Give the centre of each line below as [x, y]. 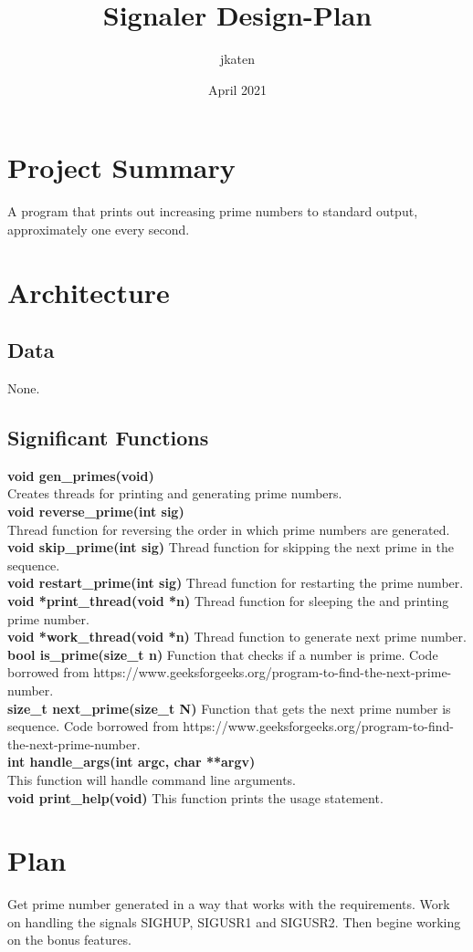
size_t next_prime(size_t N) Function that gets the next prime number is [229, 708]
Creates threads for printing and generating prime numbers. [175, 493]
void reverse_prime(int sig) [96, 511]
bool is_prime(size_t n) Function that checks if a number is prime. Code [223, 654]
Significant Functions [108, 437]
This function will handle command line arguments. [152, 779]
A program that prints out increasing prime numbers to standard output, [213, 211]
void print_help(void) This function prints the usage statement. [195, 797]
